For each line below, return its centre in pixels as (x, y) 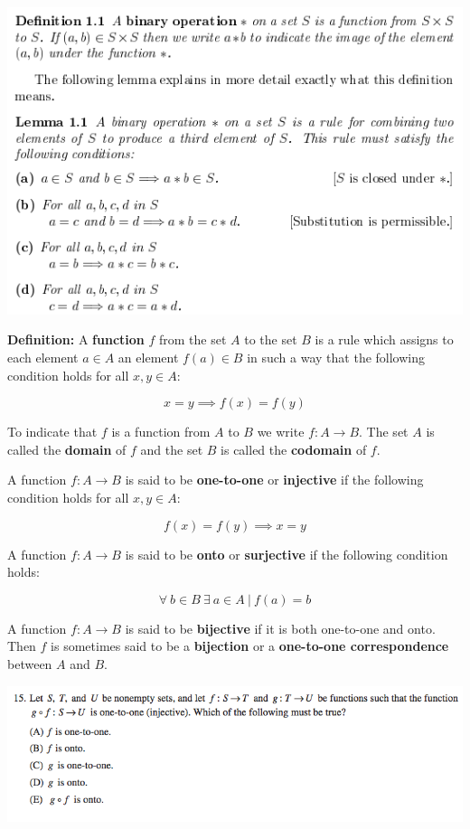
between (30, 663)
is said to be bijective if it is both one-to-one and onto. (280, 628)
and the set (172, 449)
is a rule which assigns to (384, 339)
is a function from (161, 432)
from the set (193, 339)
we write (281, 432)
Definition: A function (76, 339)
